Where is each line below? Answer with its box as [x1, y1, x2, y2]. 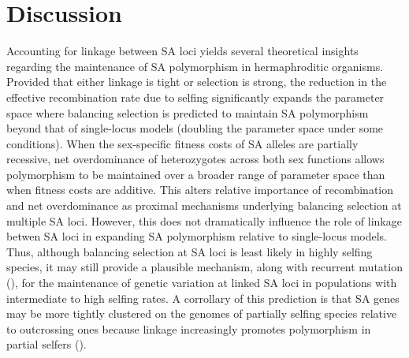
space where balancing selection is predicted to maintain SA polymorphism [6, 104, 369, 121]
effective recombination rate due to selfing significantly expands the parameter [6, 88, 385, 105]
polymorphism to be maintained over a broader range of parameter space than [6, 166, 385, 182]
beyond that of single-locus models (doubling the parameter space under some [6, 120, 384, 136]
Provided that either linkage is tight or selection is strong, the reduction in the [6, 73, 387, 90]
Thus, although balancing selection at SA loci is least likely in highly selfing [6, 243, 373, 259]
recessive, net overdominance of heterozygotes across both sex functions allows [6, 151, 385, 167]
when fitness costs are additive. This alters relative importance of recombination [6, 181, 394, 198]
